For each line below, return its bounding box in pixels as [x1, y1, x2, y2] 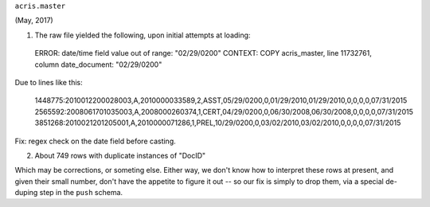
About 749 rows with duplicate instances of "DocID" [34, 150, 206, 160]
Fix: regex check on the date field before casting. [14, 136, 176, 146]
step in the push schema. [39, 188, 123, 197]
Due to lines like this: [14, 77, 83, 87]
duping [14, 188, 38, 197]
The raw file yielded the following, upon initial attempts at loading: [34, 30, 251, 40]
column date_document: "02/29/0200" [34, 60, 162, 69]
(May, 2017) [14, 16, 53, 25]
